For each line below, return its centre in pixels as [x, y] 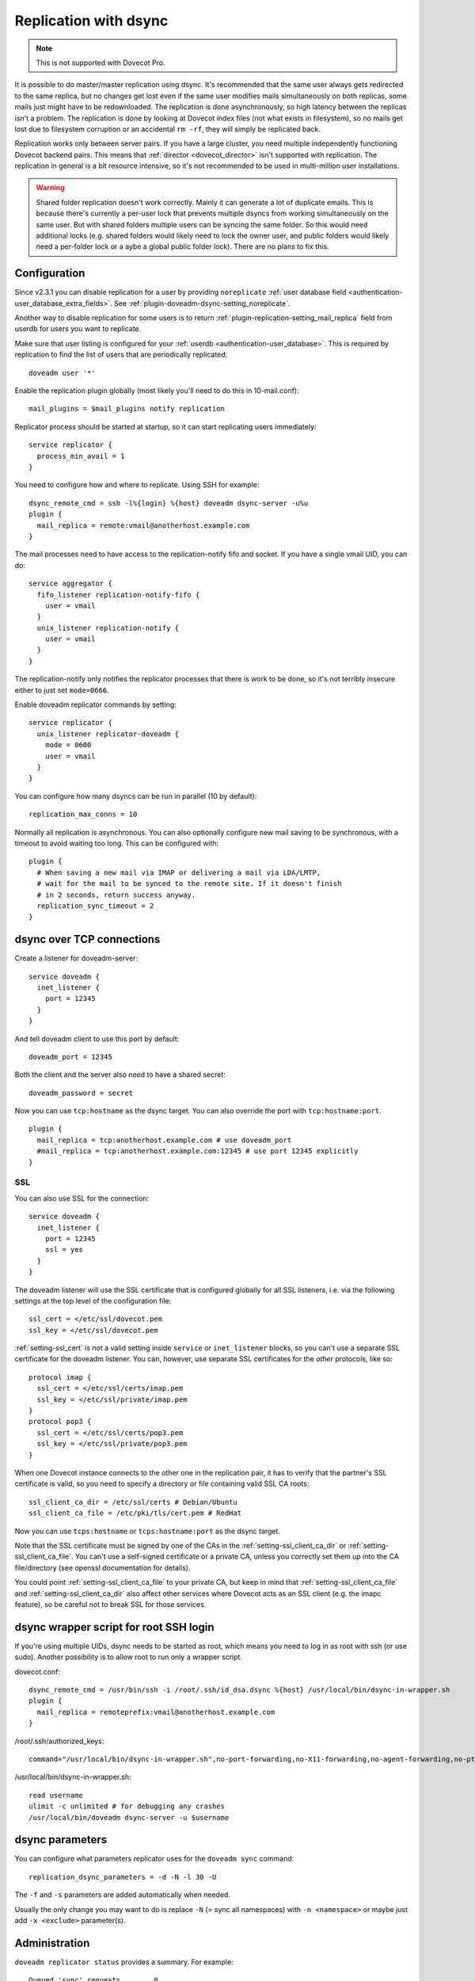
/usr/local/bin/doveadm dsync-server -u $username [129, 1817]
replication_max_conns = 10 [83, 815]
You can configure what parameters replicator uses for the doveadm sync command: [154, 1859]
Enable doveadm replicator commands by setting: [96, 704]
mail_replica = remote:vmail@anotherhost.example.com [143, 525]
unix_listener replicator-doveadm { [108, 734]
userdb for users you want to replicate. [78, 329]
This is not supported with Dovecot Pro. [101, 63]
